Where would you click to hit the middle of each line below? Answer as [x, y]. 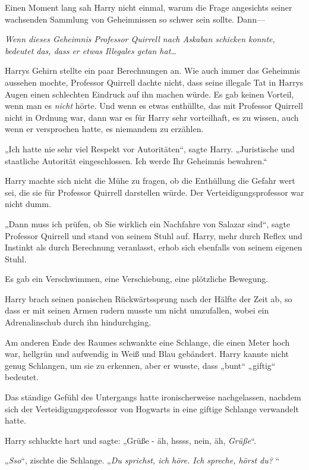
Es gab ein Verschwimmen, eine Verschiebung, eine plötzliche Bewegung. [137, 279]
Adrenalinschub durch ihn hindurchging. [78, 322]
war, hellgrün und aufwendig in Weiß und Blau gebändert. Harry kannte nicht [147, 354]
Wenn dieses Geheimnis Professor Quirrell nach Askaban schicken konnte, [140, 39]
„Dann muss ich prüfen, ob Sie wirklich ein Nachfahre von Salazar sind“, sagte [148, 223]
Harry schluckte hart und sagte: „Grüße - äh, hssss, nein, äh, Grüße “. [130, 440]
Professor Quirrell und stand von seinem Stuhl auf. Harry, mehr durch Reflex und [154, 235]
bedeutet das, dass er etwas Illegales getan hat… [91, 50]
